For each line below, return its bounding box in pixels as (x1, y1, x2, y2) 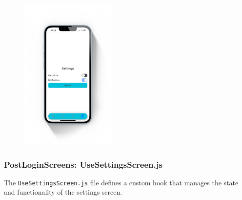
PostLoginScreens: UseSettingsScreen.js (4, 158, 162, 170)
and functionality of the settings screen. (4, 187, 122, 197)
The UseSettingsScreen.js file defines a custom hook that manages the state (4, 177, 239, 187)
